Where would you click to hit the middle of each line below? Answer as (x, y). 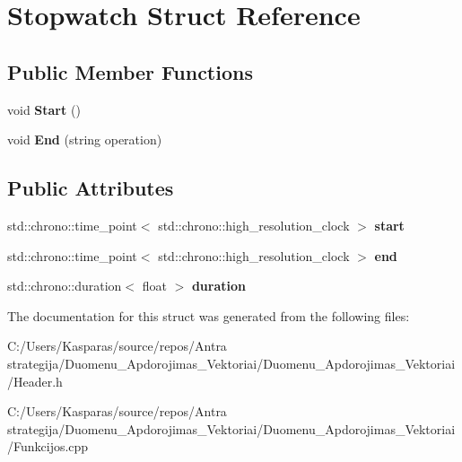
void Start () (44, 109)
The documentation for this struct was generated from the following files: (209, 315)
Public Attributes (91, 188)
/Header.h (35, 381)
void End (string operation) (85, 139)
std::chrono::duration (65, 286)
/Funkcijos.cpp (48, 446)
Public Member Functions (130, 71)
